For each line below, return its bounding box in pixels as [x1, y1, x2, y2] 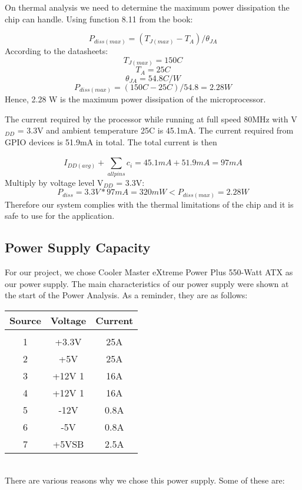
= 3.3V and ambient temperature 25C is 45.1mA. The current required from [17, 124, 294, 136]
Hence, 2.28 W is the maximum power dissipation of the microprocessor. [5, 93, 266, 105]
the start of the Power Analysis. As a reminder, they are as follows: [5, 289, 248, 301]
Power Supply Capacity [5, 238, 151, 256]
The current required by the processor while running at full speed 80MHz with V [5, 112, 297, 125]
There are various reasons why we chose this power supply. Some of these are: [5, 474, 285, 486]
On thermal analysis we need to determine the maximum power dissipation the [5, 1, 290, 13]
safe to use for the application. [5, 209, 115, 222]
